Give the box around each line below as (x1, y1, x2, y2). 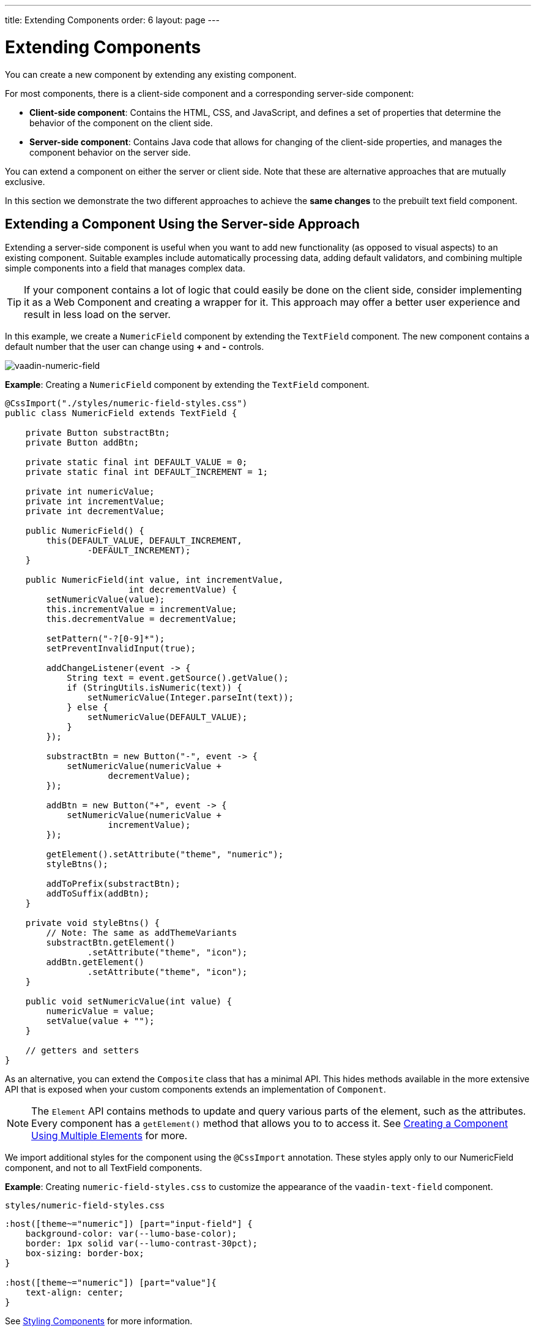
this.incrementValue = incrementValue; (46, 604, 237, 615)
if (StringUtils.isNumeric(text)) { (67, 683, 242, 693)
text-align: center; (25, 1287, 124, 1298)
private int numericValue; (25, 487, 155, 497)
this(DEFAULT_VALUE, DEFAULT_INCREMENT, (46, 536, 242, 546)
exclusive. (5, 176, 45, 187)
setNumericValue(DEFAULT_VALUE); (87, 712, 248, 722)
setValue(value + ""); (46, 1016, 155, 1026)
